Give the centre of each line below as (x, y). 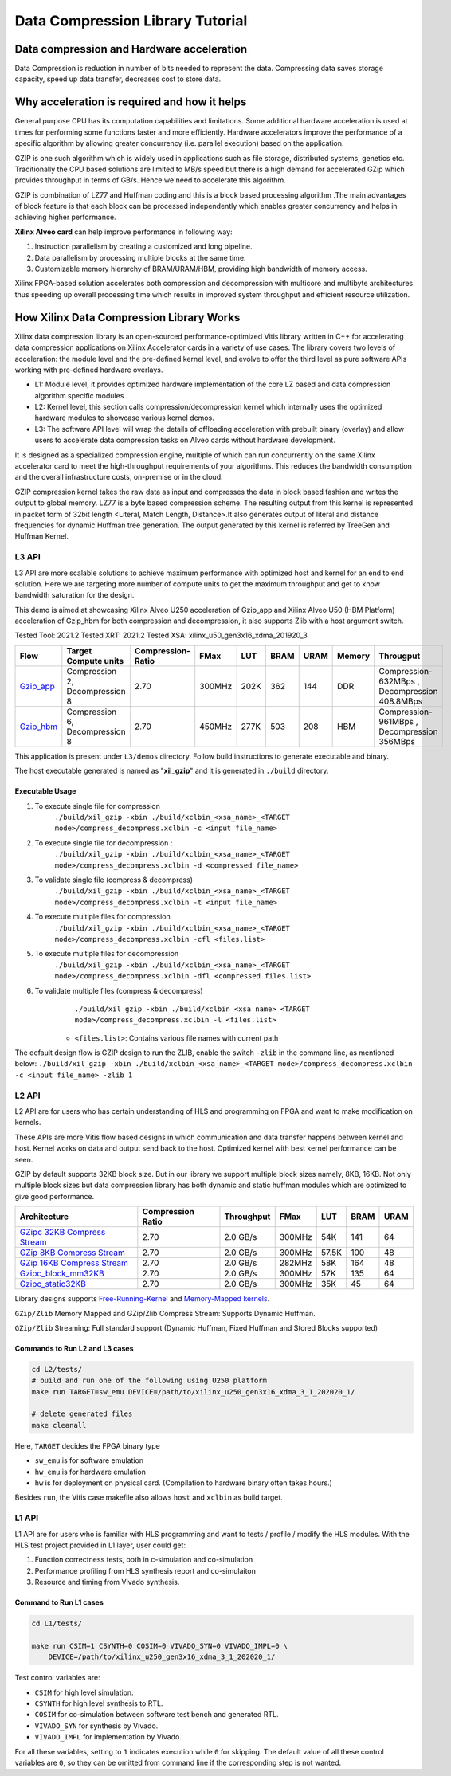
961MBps (396, 721)
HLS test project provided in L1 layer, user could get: (100, 1545)
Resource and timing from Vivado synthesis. (107, 1582)
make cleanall (59, 1425)
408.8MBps (401, 701)
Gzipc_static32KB (53, 1284)
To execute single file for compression (98, 806)
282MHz (296, 1263)
